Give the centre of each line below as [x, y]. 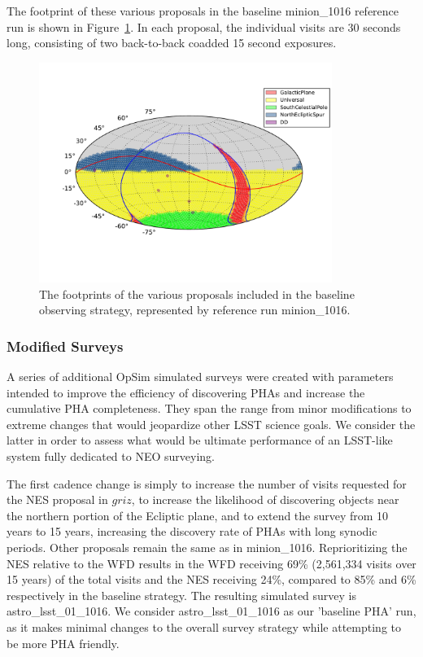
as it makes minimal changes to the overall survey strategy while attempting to [204, 626]
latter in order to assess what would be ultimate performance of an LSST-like [200, 440]
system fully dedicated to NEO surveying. [111, 456]
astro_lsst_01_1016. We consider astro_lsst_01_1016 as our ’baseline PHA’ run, [211, 611]
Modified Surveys [65, 346]
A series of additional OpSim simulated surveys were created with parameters [200, 377]
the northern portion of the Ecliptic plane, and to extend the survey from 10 [198, 515]
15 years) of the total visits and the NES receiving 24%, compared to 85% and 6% [211, 579]
